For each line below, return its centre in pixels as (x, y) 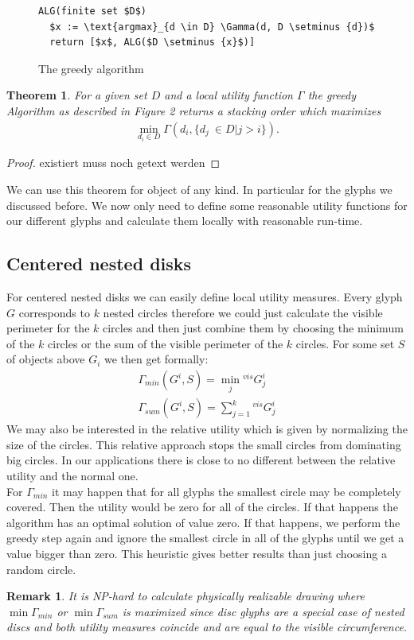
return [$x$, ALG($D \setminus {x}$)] (152, 43)
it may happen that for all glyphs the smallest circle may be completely (227, 491)
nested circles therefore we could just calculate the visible (243, 312)
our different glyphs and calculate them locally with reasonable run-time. (185, 221)
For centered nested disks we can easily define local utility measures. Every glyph (205, 297)
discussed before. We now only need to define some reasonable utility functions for (207, 205)
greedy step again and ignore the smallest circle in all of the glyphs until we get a (205, 538)
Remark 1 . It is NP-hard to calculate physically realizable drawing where (186, 596)
